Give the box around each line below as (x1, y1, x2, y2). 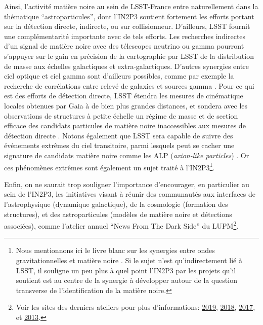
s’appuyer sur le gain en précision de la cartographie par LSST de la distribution (4, 50, 254, 61)
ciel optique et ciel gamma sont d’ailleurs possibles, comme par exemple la (4, 70, 234, 81)
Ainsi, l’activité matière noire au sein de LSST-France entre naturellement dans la (4, 1, 258, 11)
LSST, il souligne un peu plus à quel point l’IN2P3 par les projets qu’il (16, 265, 236, 275)
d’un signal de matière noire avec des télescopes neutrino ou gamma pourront (4, 41, 244, 51)
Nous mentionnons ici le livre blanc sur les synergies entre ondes (16, 245, 215, 256)
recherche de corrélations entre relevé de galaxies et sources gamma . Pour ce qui (4, 80, 254, 91)
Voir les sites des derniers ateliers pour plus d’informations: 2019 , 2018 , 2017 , (16, 302, 255, 312)
